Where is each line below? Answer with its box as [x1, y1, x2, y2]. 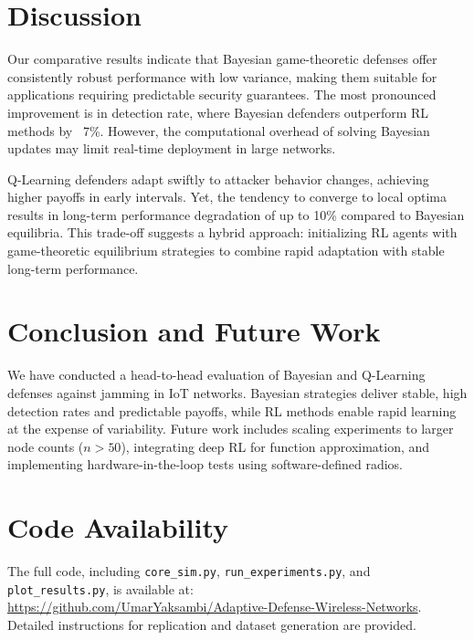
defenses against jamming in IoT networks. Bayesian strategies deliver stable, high [7, 383, 468, 402]
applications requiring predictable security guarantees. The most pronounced [7, 85, 437, 104]
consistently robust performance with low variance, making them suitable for [7, 67, 437, 86]
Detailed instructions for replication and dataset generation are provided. [7, 614, 416, 634]
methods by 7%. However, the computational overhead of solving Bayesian [7, 121, 430, 140]
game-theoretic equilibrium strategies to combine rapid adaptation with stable [7, 241, 445, 260]
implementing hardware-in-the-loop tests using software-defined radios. [7, 455, 403, 474]
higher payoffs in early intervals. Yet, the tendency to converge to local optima [7, 187, 447, 206]
